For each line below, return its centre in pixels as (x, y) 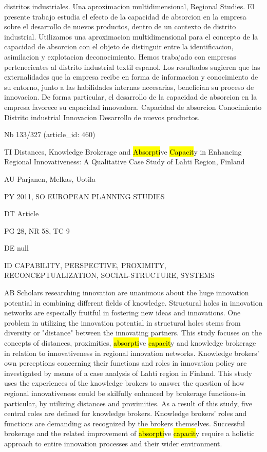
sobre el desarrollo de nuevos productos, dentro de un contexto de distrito (120, 26)
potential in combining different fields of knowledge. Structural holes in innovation (133, 302)
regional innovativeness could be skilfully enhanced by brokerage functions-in (125, 393)
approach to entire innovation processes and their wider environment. (113, 443)
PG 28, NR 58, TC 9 (37, 230)
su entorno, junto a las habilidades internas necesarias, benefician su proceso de (129, 87)
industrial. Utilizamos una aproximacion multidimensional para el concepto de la (131, 36)
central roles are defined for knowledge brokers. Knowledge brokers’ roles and (126, 413)
